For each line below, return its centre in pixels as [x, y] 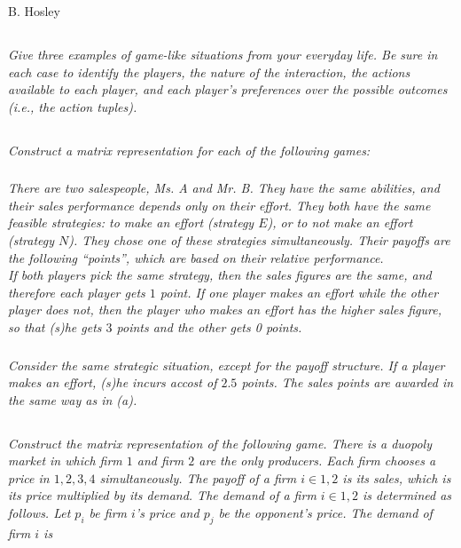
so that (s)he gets [55, 327]
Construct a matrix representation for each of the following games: [189, 150]
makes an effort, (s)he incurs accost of [113, 382]
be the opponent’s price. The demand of [325, 513]
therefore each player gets [77, 292]
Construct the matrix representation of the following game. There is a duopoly [220, 443]
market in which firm [65, 461]
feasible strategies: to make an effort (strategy [131, 222]
